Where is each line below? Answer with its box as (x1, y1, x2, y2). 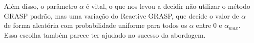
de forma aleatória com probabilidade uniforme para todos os (4, 20, 187, 30)
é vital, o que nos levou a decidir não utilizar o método (86, 1, 251, 11)
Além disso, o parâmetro (4, 1, 77, 11)
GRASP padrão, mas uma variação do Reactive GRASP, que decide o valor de (4, 10, 239, 21)
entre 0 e (196, 20, 222, 30)
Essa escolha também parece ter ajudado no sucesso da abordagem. (4, 29, 206, 40)
